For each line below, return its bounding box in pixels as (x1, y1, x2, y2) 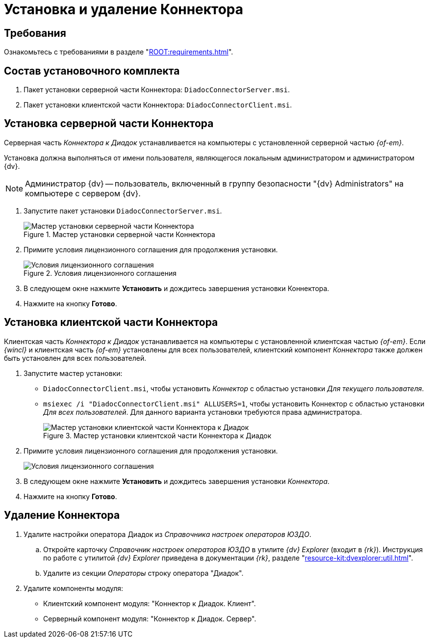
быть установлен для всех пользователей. (4, 353, 147, 362)
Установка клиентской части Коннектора (4, 316, 218, 329)
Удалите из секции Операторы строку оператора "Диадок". (43, 568, 244, 577)
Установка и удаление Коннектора (4, 1, 244, 18)
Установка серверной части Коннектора (4, 117, 214, 130)
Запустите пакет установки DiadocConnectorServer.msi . (24, 206, 222, 215)
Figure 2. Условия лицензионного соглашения (24, 268, 177, 277)
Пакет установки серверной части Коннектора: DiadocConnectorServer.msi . (24, 85, 290, 94)
